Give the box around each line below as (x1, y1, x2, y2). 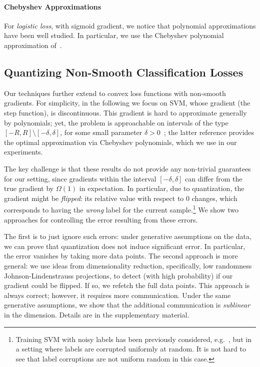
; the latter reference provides (163, 127, 254, 137)
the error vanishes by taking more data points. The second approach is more (4, 250, 238, 261)
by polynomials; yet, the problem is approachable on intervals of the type (4, 117, 228, 127)
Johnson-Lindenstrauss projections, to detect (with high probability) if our (4, 270, 233, 280)
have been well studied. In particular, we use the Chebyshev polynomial (4, 30, 224, 40)
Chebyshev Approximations (4, 1, 101, 11)
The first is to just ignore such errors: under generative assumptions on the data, (4, 231, 251, 241)
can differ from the (185, 173, 242, 183)
